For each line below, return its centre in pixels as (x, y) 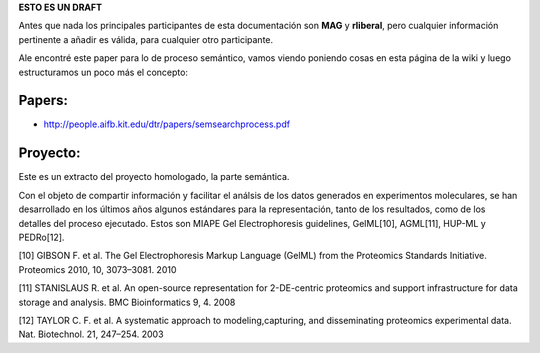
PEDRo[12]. (41, 237)
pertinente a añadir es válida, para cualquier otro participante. (146, 39)
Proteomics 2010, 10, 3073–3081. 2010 (97, 269)
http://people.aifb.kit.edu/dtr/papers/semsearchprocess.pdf (166, 124)
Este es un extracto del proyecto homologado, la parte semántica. (154, 177)
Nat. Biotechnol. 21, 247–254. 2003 (91, 334)
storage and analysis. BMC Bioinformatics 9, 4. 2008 (127, 302)
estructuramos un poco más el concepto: (103, 72)
